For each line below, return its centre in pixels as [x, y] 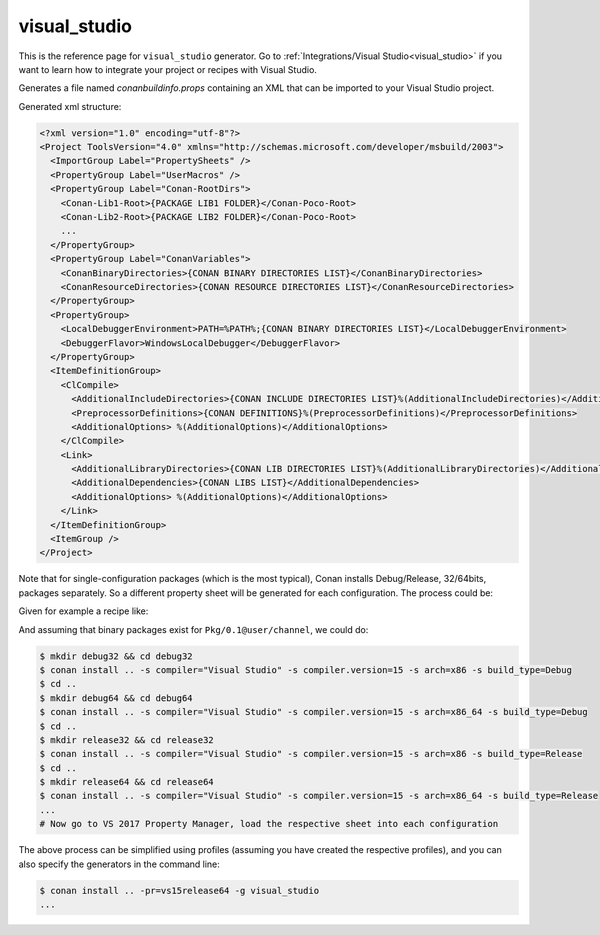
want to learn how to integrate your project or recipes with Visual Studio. [167, 69]
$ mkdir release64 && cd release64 [126, 782]
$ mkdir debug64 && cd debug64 [116, 698]
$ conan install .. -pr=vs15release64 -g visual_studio [179, 890]
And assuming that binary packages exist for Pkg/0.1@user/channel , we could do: [193, 629]
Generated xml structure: [70, 106]
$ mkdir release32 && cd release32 [126, 739]
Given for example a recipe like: [83, 611]
